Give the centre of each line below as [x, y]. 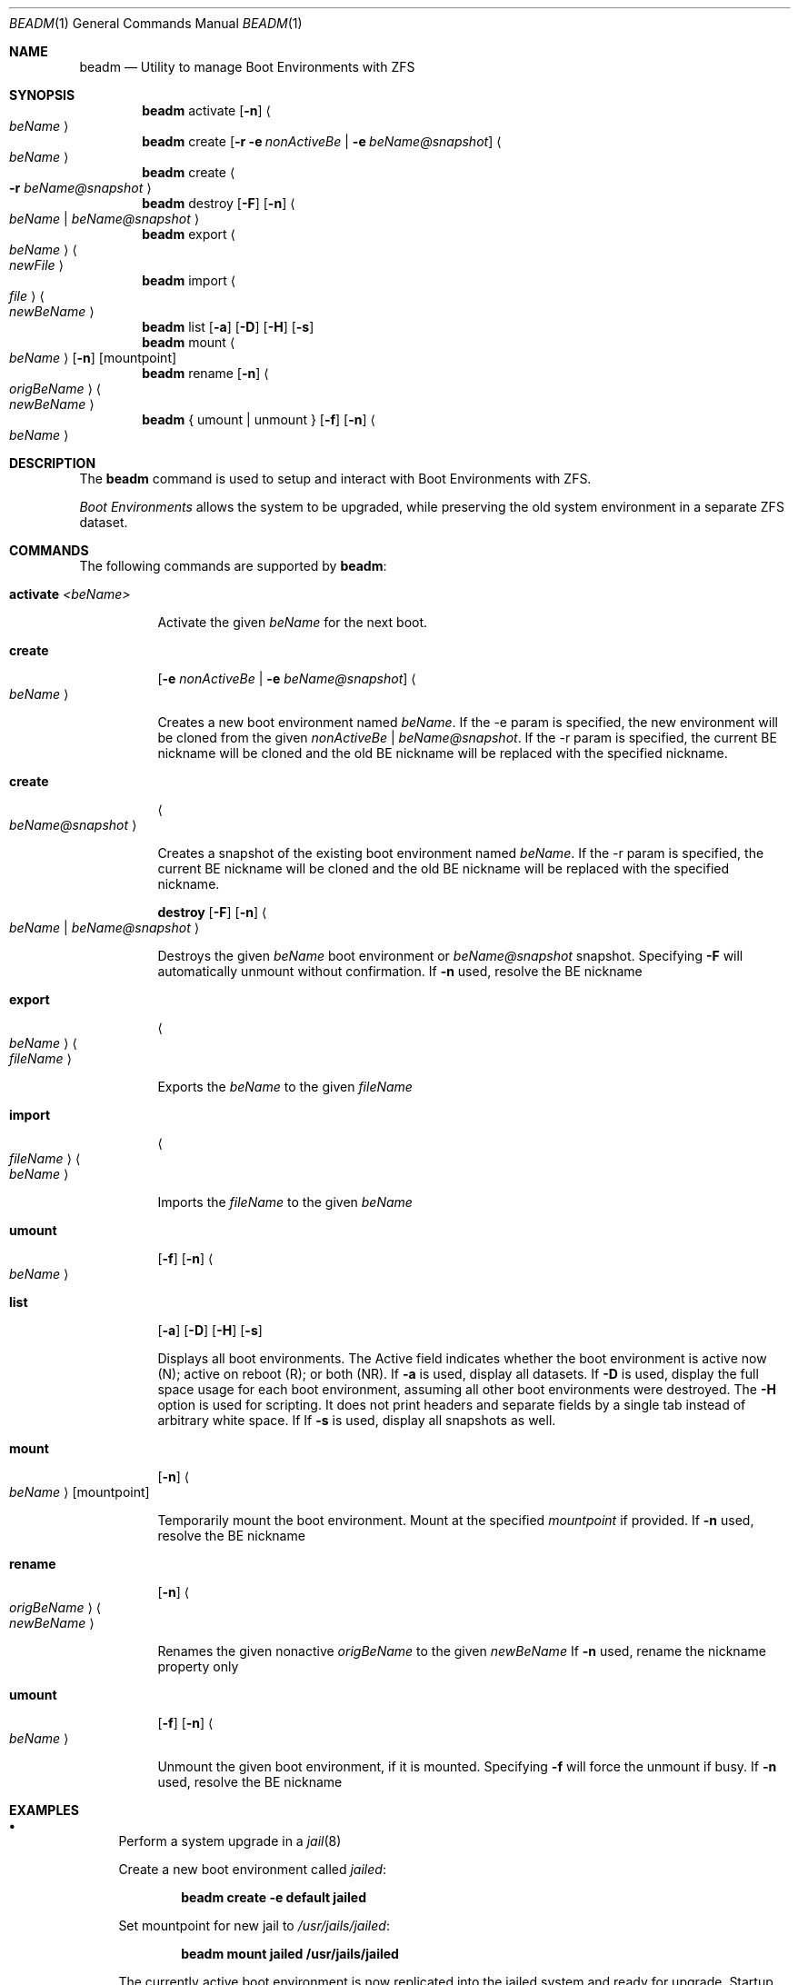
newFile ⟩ [37, 265]
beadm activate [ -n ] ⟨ [207, 110]
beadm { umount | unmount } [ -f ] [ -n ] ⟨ [259, 419]
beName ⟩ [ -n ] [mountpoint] [93, 358]
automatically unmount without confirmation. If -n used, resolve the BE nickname [400, 971]
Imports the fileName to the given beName [285, 1202]
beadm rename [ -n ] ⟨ [205, 373]
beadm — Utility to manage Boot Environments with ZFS [247, 67]
